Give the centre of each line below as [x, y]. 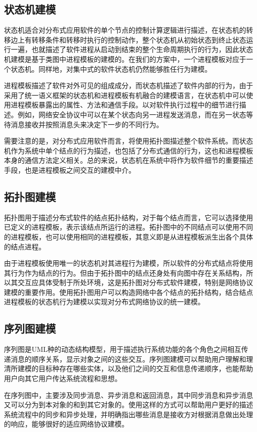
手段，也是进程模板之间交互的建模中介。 [70, 169]
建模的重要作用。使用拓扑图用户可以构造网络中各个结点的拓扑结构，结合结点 [128, 292]
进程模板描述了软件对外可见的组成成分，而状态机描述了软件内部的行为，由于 [128, 85]
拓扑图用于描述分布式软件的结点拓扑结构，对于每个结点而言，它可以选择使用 [128, 217]
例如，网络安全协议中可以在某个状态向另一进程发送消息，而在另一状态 [132, 114]
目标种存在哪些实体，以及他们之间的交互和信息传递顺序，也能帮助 [146, 368]
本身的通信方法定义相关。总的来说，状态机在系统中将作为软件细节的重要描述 [128, 160]
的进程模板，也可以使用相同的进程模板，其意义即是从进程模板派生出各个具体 [128, 236]
